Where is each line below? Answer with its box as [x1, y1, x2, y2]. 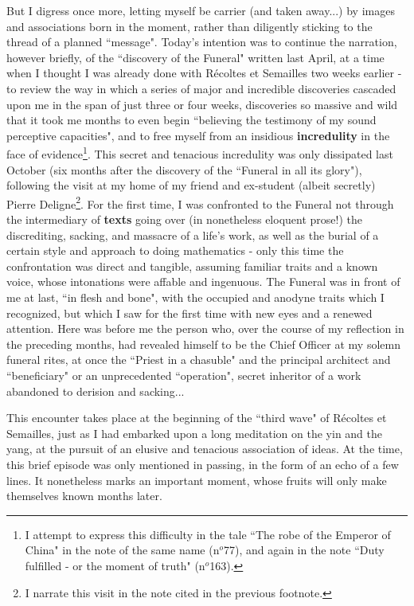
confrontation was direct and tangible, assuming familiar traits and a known [6, 257, 378, 274]
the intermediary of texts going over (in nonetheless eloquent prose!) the [6, 211, 362, 228]
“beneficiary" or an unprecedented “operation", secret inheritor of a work [6, 366, 361, 383]
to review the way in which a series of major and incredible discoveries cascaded [6, 80, 396, 96]
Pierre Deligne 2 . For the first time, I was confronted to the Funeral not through [6, 193, 394, 212]
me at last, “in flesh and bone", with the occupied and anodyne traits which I [6, 289, 385, 305]
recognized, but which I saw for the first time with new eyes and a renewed [6, 304, 373, 321]
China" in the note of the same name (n [25, 541, 220, 558]
